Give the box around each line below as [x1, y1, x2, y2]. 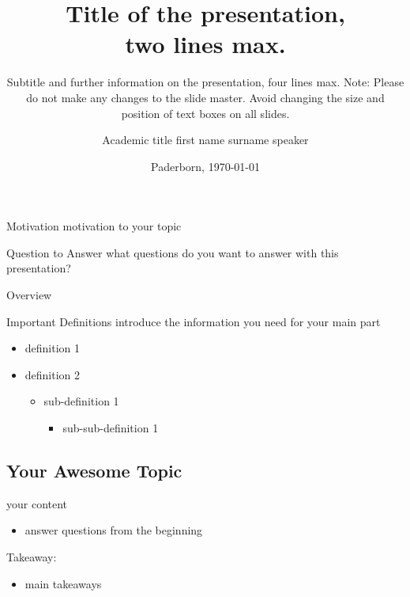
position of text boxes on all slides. [121, 105, 290, 121]
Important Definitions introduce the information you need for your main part [6, 313, 381, 329]
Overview [6, 287, 52, 303]
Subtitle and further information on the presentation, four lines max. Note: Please [6, 74, 404, 90]
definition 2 [24, 366, 81, 382]
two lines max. [125, 28, 286, 60]
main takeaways [24, 575, 102, 591]
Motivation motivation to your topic [6, 218, 182, 234]
